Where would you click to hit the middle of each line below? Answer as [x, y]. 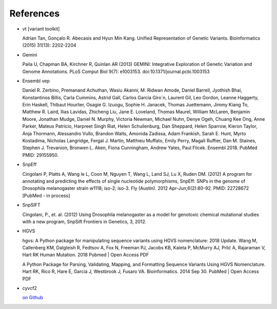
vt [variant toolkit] [41, 29]
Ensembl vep [36, 81]
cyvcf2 [29, 288]
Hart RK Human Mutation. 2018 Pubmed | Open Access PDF [86, 255]
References [35, 13]
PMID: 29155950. [41, 155]
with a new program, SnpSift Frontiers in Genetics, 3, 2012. [84, 222]
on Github [33, 298]
